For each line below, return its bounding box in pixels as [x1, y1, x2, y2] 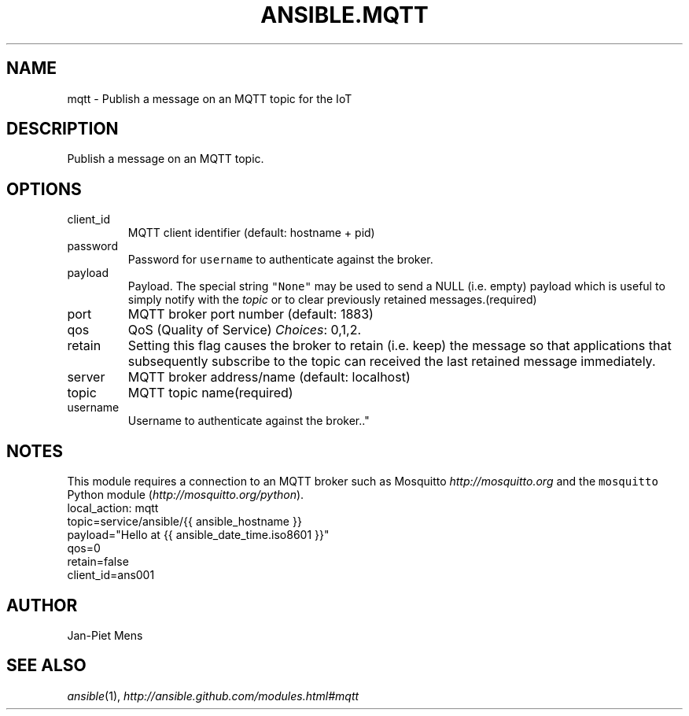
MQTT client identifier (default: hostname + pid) [127, 226, 375, 240]
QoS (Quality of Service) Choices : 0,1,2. [127, 322, 361, 338]
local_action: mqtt [67, 501, 159, 515]
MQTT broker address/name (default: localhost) [127, 369, 411, 386]
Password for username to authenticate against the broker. [127, 253, 433, 267]
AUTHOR [6, 595, 78, 615]
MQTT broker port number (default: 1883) [127, 306, 374, 323]
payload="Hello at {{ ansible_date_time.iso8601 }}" [67, 528, 330, 542]
